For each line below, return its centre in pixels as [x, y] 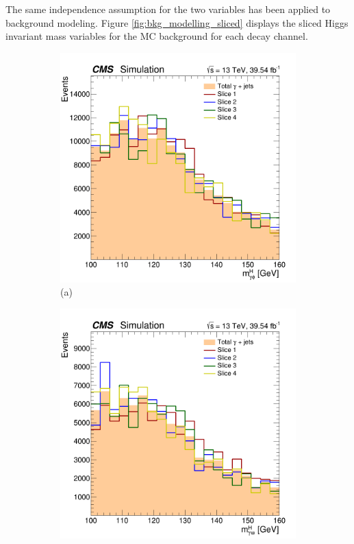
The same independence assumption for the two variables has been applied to [168, 9]
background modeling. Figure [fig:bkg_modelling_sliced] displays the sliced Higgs [177, 22]
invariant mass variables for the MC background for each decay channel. [157, 36]
